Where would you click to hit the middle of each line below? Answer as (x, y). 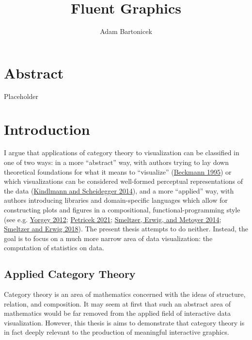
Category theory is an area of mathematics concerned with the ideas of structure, (125, 294)
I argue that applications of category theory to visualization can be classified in (122, 153)
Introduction (47, 129)
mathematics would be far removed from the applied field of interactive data (118, 313)
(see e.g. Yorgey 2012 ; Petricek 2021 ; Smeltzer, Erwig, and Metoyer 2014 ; (113, 219)
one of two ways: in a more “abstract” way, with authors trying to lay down (116, 162)
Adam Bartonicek (126, 31)
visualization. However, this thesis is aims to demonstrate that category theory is (124, 322)
